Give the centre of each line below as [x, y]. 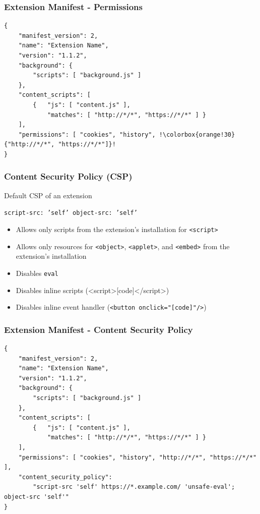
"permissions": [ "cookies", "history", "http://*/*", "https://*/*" [138, 457]
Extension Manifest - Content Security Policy [99, 329]
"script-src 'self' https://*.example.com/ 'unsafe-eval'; [134, 487]
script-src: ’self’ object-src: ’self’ [71, 213]
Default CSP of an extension [48, 195]
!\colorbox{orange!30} [197, 134]
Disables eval [37, 273]
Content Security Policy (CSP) [68, 176]
